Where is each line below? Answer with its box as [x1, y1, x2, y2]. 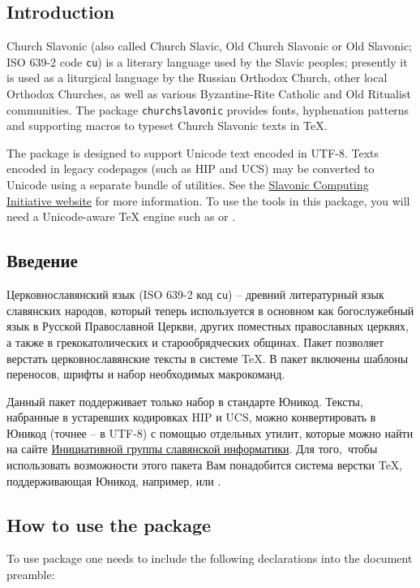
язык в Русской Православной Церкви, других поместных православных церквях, [6, 318, 409, 335]
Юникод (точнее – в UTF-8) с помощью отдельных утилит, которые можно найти [6, 424, 414, 441]
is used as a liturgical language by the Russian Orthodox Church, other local [6, 69, 388, 86]
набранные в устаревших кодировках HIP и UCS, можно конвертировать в [6, 409, 376, 426]
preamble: [6, 566, 55, 583]
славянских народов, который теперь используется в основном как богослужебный [6, 301, 414, 318]
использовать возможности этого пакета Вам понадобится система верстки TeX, [6, 456, 403, 473]
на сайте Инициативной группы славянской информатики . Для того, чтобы [6, 440, 378, 457]
